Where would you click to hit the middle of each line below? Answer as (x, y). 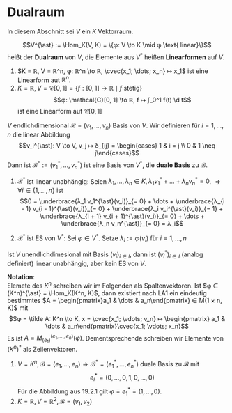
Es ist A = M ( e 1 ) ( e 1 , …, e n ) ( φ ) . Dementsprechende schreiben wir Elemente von (116, 338)
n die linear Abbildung (39, 135)
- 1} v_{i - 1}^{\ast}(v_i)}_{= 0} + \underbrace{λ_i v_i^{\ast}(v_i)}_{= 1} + (122, 208)
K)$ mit (18, 308)
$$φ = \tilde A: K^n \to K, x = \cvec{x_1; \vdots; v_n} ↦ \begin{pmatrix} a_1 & (117, 318)
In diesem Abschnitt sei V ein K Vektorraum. (70, 31)
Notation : (21, 276)
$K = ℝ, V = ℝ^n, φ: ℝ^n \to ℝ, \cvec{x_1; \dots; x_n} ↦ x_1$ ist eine (113, 71)
